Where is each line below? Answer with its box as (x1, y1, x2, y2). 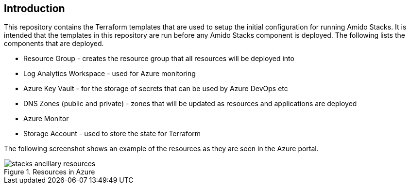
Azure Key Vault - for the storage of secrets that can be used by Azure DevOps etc (23, 84, 288, 93)
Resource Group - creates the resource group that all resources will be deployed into (23, 54, 294, 63)
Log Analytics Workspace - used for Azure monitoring (23, 69, 196, 78)
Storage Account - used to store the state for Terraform (23, 129, 201, 138)
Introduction (4, 2, 65, 15)
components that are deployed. (4, 39, 104, 48)
